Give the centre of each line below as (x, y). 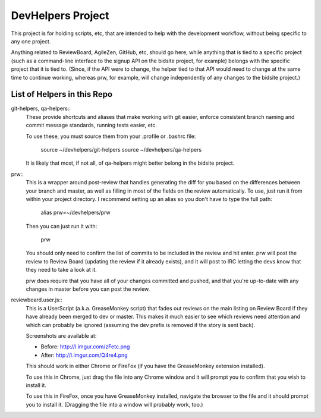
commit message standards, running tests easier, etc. (92, 125)
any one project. (31, 41)
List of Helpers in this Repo (62, 94)
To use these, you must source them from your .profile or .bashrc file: (111, 136)
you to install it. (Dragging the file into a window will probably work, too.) (114, 404)
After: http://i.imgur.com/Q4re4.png (84, 355)
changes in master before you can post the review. (88, 289)
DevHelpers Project (60, 15)
